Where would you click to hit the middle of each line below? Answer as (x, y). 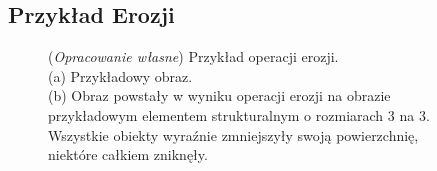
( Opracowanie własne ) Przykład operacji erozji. (193, 56)
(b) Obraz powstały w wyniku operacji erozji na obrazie (219, 95)
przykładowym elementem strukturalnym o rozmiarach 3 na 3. (239, 114)
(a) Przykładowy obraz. (120, 75)
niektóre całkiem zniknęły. (128, 154)
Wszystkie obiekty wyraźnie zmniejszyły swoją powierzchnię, (233, 134)
